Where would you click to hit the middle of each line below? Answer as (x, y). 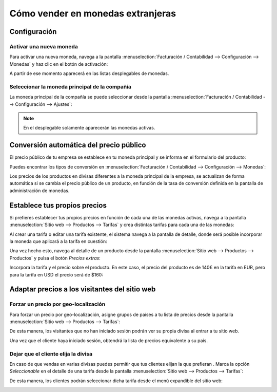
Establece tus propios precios (58, 205)
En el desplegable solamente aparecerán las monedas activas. (89, 128)
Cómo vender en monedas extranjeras (93, 13)
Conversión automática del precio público (78, 145)
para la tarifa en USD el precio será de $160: (56, 274)
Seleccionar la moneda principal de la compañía (71, 86)
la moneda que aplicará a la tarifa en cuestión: (58, 241)
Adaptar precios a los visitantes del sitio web (83, 290)
